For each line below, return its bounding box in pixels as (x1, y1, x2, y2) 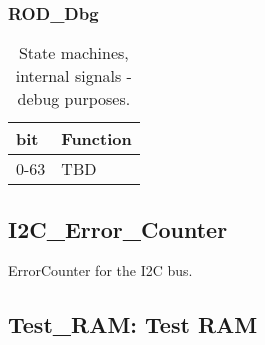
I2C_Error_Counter (8, 213, 228, 244)
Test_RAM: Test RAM (8, 309, 258, 340)
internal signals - (15, 64, 132, 88)
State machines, (18, 41, 129, 65)
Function (61, 127, 132, 151)
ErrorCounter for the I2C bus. (8, 260, 193, 281)
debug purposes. (17, 87, 131, 111)
